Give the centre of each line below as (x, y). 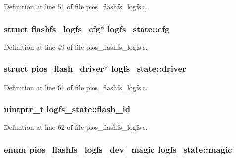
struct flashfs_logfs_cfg (52, 28)
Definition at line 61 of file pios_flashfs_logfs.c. (76, 87)
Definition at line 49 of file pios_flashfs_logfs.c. (76, 47)
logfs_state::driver (148, 69)
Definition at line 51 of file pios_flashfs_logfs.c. (76, 6)
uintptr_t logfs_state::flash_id (67, 109)
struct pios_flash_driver (54, 69)
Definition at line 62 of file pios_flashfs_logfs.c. (76, 127)
